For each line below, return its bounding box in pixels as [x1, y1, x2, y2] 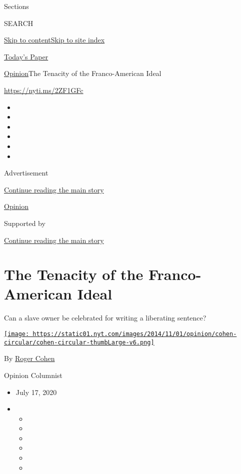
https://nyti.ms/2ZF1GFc [4, 84, 83, 95]
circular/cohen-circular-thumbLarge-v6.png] [4, 338, 154, 346]
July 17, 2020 [15, 386, 57, 397]
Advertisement [4, 167, 48, 178]
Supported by [4, 217, 45, 228]
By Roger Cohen [4, 353, 55, 363]
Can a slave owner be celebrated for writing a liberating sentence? [4, 312, 206, 323]
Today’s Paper [4, 51, 48, 61]
